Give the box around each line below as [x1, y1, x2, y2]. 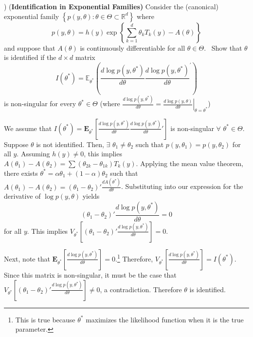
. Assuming [17, 149, 50, 159]
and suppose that [4, 42, 55, 53]
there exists [4, 168, 38, 178]
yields [82, 191, 100, 201]
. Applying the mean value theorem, [136, 158, 244, 168]
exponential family [4, 11, 59, 21]
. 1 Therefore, [115, 252, 153, 263]
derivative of [4, 191, 41, 201]
